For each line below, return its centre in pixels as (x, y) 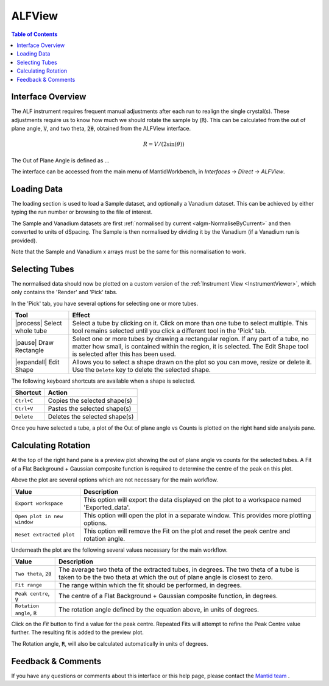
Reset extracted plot (45, 535)
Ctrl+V (24, 409)
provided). (24, 240)
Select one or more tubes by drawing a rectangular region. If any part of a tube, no (190, 339)
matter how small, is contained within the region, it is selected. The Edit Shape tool (190, 347)
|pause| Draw (34, 343)
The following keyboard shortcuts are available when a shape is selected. (104, 381)
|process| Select (38, 323)
